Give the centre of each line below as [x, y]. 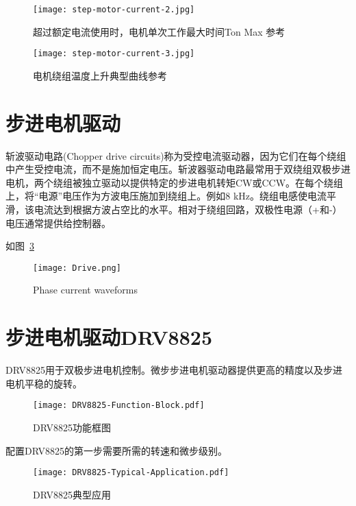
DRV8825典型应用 [72, 494]
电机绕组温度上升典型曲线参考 [100, 75]
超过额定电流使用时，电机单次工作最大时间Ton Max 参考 [159, 31]
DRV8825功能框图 [72, 427]
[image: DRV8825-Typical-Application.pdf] [131, 473]
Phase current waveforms [85, 290]
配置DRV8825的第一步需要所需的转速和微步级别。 [116, 450]
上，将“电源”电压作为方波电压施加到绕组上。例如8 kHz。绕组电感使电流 [166, 196]
